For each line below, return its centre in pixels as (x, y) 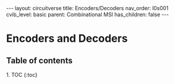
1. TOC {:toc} (22, 75)
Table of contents (39, 60)
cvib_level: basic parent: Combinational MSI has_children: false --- (87, 14)
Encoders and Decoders (67, 38)
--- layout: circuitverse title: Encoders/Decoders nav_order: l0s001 (87, 8)
